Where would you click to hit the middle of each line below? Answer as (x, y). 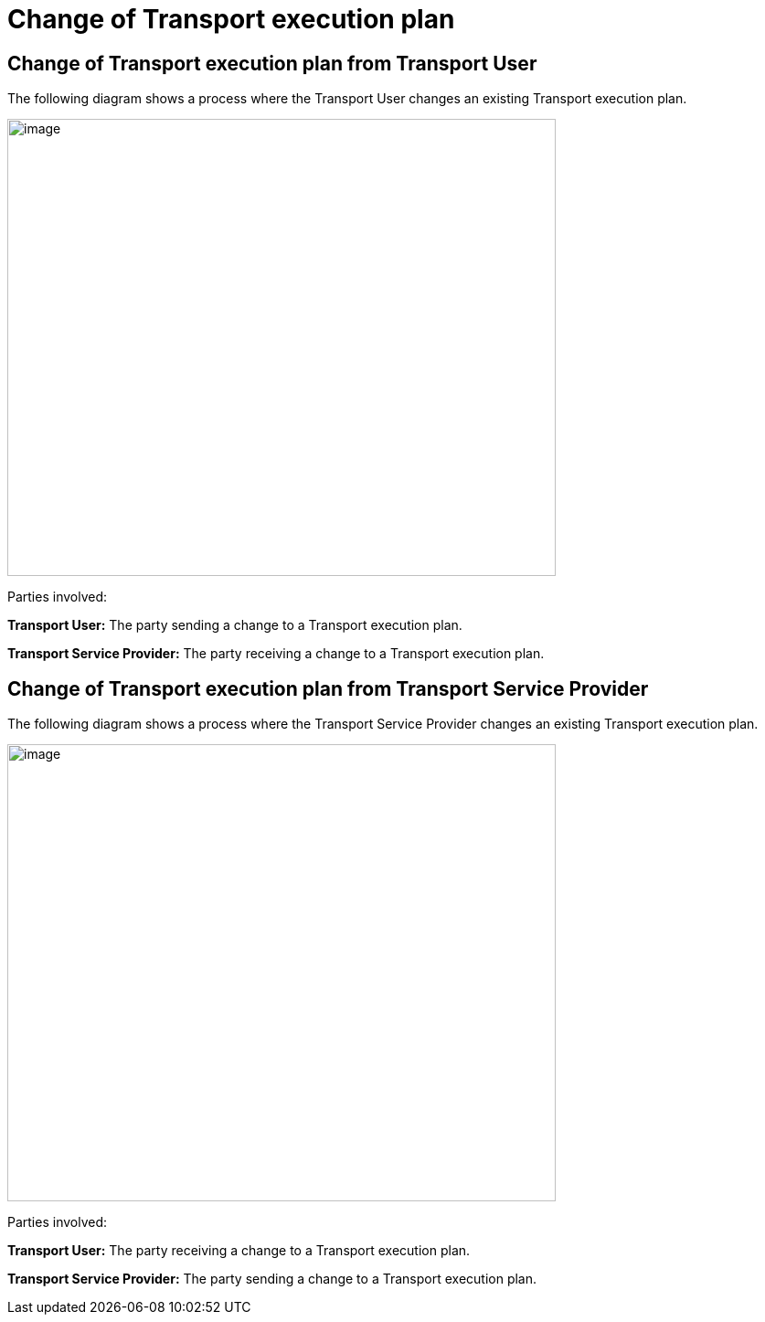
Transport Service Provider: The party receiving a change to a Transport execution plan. (276, 654)
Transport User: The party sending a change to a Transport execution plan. (235, 625)
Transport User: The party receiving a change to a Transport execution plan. (239, 1251)
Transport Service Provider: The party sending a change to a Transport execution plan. (272, 1279)
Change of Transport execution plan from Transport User (272, 63)
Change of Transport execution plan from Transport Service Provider (328, 688)
